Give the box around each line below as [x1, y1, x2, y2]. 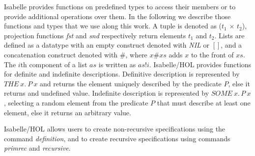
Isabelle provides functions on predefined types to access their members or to [4, 1, 236, 11]
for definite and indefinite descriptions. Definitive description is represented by [4, 69, 240, 79]
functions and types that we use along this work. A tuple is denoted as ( [4, 21, 222, 31]
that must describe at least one [157, 97, 251, 107]
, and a [221, 40, 242, 50]
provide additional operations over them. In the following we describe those [4, 11, 231, 21]
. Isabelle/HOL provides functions [149, 59, 252, 69]
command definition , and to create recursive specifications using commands [4, 133, 230, 143]
